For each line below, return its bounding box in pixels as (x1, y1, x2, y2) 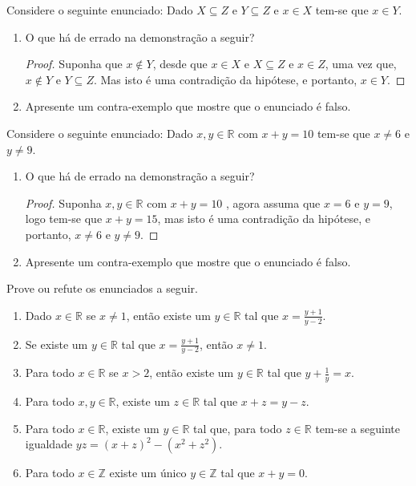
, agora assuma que (226, 194, 321, 211)
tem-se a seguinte (315, 419, 400, 436)
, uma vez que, (325, 55, 397, 72)
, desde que (152, 55, 208, 72)
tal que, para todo (193, 419, 282, 436)
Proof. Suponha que (25, 55, 123, 72)
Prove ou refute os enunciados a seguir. (6, 280, 198, 297)
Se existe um (25, 335, 88, 352)
